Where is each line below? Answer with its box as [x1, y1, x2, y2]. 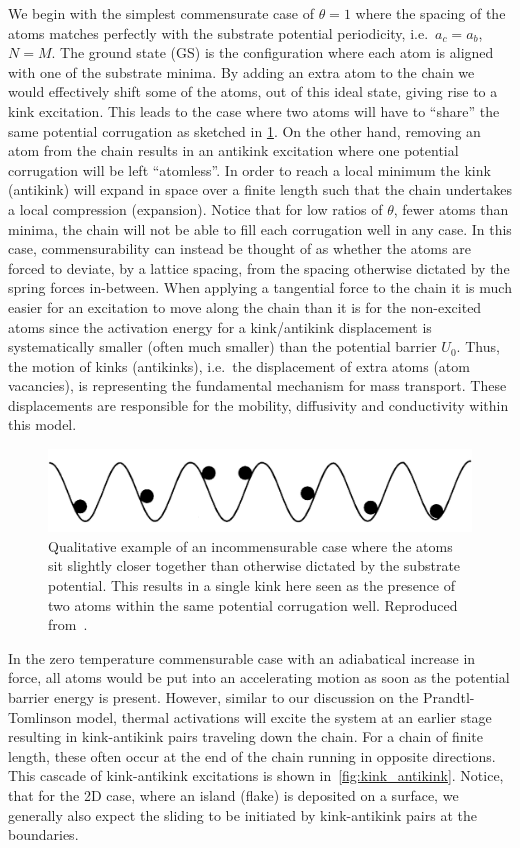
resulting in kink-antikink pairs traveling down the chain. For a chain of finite [8, 726, 484, 747]
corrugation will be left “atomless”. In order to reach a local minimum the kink [8, 159, 491, 180]
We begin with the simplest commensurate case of [8, 3, 314, 23]
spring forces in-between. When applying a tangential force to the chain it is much [8, 277, 512, 298]
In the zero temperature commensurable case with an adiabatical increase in [8, 647, 476, 668]
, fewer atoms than [393, 198, 509, 219]
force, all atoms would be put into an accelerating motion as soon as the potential [8, 667, 510, 688]
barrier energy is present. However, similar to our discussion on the [8, 687, 419, 708]
